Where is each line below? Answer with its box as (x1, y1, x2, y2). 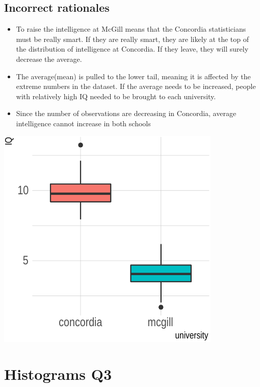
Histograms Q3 (4, 363, 112, 384)
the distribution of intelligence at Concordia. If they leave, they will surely (16, 43, 249, 54)
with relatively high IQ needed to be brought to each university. (16, 90, 216, 101)
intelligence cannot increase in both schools (16, 118, 151, 128)
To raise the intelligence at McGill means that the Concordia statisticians (16, 24, 246, 34)
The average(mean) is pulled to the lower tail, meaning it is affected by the (16, 71, 251, 81)
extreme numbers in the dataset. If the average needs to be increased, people (16, 81, 256, 92)
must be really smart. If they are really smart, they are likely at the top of (16, 33, 249, 44)
